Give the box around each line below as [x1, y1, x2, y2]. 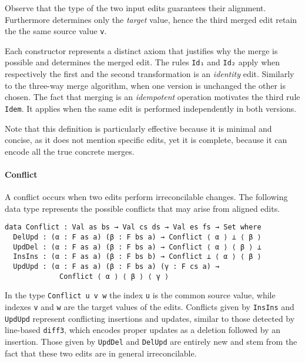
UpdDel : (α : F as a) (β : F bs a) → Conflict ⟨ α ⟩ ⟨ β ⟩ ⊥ [13, 242, 262, 251]
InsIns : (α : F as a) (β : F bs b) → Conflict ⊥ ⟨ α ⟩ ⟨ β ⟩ [13, 252, 262, 261]
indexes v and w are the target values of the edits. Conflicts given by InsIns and [5, 300, 294, 312]
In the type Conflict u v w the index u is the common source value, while [5, 289, 276, 301]
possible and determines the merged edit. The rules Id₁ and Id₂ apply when [5, 56, 280, 68]
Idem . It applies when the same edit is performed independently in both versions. [5, 102, 297, 114]
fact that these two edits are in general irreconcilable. [5, 347, 197, 359]
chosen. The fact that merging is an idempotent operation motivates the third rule [5, 91, 300, 103]
